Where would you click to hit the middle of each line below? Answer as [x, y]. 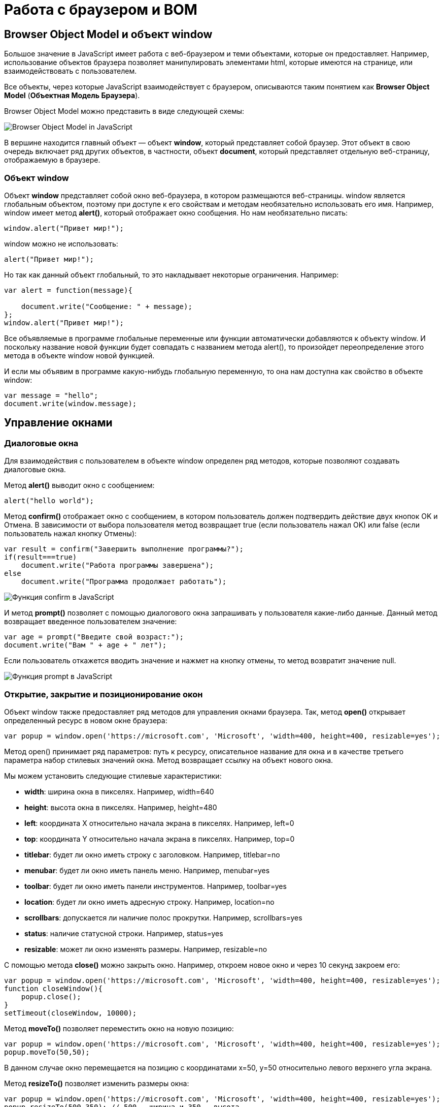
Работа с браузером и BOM [101, 10]
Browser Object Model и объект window [108, 34]
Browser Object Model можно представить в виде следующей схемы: [124, 111]
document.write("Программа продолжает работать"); [124, 582]
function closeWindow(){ [53, 988]
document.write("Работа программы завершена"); [117, 565]
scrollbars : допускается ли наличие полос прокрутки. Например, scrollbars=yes [163, 917]
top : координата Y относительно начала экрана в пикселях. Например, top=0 [160, 839]
